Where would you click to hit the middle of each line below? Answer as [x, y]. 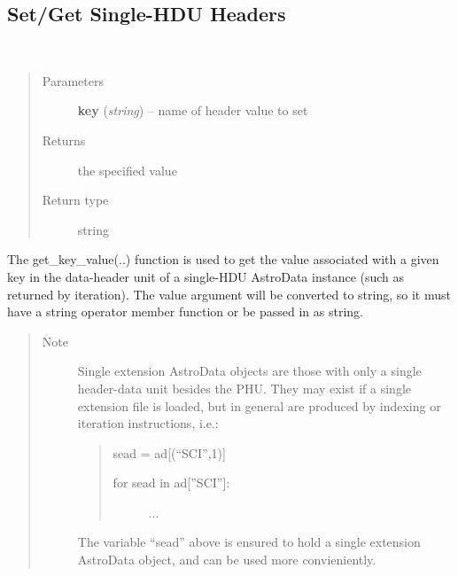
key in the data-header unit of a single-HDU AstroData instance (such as [206, 276]
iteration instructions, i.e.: [148, 423]
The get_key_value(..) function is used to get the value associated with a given [223, 259]
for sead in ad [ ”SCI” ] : [171, 483]
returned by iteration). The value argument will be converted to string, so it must [229, 294]
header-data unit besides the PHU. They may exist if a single [244, 388]
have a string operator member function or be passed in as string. [185, 311]
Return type [75, 200]
